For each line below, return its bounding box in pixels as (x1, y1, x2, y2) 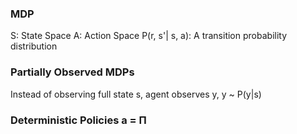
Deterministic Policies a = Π (10, 113, 147, 127)
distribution (10, 40, 58, 52)
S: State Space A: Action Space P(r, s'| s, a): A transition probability (10, 30, 288, 42)
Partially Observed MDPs (10, 65, 135, 79)
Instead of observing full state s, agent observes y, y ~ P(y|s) (10, 88, 262, 100)
